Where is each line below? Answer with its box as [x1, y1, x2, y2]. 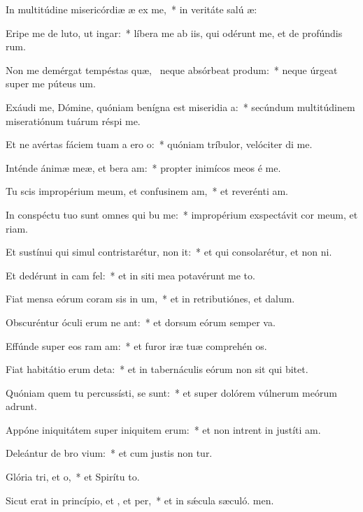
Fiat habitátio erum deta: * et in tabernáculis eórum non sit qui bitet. [6, 362, 308, 376]
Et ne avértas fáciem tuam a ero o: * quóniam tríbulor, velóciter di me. [6, 137, 313, 152]
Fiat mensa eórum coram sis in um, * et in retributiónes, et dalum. [6, 291, 295, 306]
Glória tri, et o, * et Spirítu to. [6, 469, 140, 484]
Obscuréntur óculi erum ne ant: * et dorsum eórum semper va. [6, 314, 276, 329]
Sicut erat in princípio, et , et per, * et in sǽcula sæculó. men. [6, 492, 274, 507]
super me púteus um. [6, 76, 96, 91]
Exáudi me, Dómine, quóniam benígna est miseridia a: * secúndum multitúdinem [6, 99, 355, 114]
